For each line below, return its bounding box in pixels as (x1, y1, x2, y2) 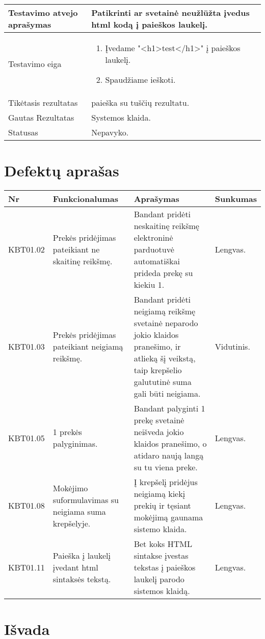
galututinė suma (134, 376, 192, 388)
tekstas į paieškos (134, 561, 196, 574)
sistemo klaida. (134, 523, 187, 535)
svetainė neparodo (134, 317, 198, 329)
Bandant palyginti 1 (134, 402, 205, 415)
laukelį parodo (134, 573, 184, 585)
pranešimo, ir (134, 340, 181, 353)
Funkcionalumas (52, 193, 118, 205)
